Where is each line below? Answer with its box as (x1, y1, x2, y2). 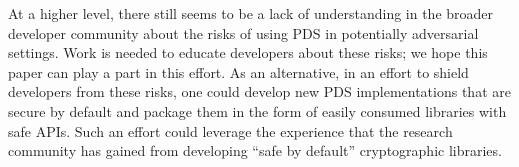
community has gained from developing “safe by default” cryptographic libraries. (8, 140, 502, 161)
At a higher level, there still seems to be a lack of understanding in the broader (8, 3, 494, 23)
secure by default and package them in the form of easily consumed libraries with (8, 100, 507, 121)
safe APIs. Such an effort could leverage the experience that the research (8, 120, 453, 141)
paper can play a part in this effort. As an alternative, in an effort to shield (8, 61, 469, 82)
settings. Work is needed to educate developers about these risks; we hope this (8, 42, 488, 63)
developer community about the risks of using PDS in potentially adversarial (8, 22, 479, 43)
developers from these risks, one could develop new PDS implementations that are (8, 81, 511, 102)
